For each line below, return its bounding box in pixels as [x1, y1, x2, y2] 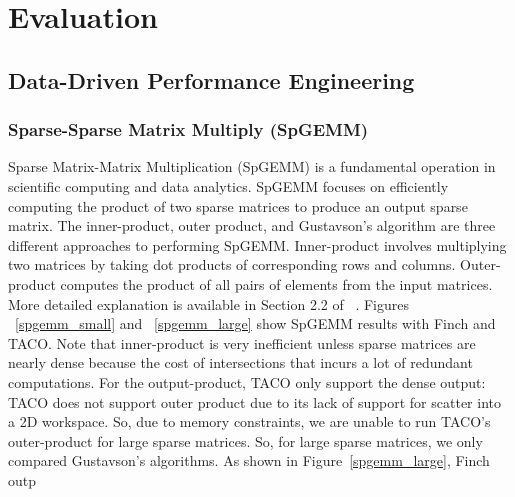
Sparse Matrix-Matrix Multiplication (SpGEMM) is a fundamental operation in [8, 156, 496, 177]
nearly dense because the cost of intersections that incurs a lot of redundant [8, 352, 473, 373]
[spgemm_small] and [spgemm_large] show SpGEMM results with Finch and [15, 313, 496, 334]
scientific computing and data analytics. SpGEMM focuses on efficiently [8, 175, 449, 196]
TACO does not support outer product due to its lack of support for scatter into [8, 391, 501, 412]
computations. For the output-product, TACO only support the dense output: [8, 371, 486, 392]
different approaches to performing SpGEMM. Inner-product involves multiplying [8, 234, 507, 255]
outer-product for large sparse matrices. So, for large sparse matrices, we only [8, 430, 483, 451]
